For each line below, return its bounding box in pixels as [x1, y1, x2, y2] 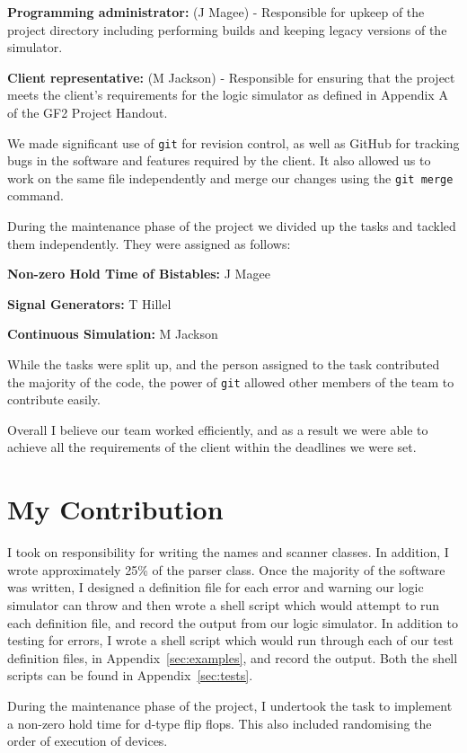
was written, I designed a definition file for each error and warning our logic [7, 578, 424, 597]
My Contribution [7, 491, 224, 527]
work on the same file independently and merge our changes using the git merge [7, 168, 454, 187]
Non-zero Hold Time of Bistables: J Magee [7, 264, 270, 283]
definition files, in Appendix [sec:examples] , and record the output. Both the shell [7, 648, 458, 667]
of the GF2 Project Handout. [7, 102, 168, 121]
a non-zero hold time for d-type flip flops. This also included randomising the [7, 713, 432, 732]
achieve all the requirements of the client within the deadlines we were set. [7, 438, 417, 456]
